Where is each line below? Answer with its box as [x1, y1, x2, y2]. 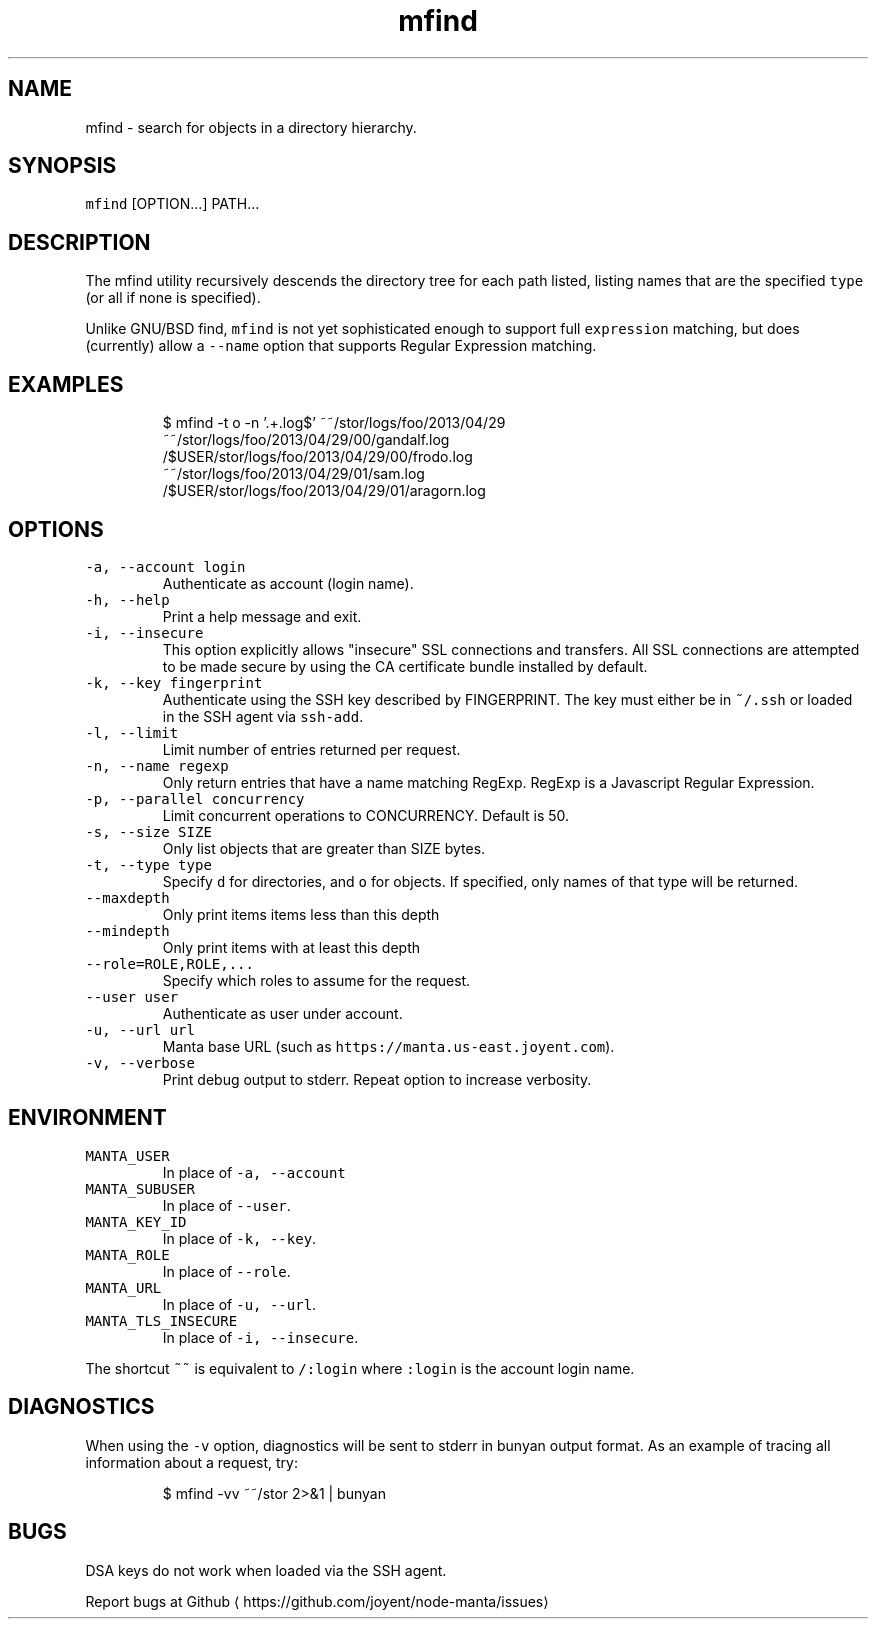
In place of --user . [162, 1196, 291, 1214]
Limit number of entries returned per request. [162, 740, 461, 758]
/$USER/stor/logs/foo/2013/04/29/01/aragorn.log [162, 482, 486, 500]
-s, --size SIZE [85, 823, 212, 840]
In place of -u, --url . [162, 1295, 317, 1313]
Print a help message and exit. [162, 607, 362, 625]
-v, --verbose [85, 1054, 195, 1071]
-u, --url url [85, 1021, 195, 1038]
